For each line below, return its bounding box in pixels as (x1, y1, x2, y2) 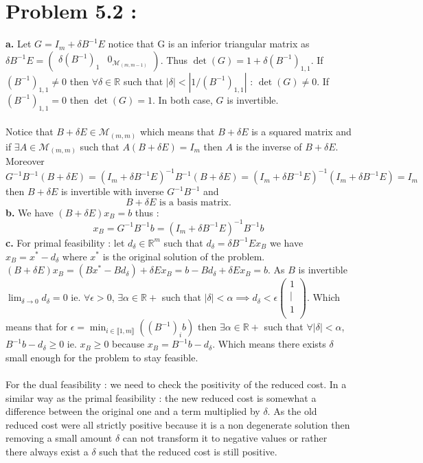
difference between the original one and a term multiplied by (5, 404, 260, 418)
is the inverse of (236, 139, 302, 153)
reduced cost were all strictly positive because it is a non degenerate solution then (5, 417, 350, 431)
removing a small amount (5, 431, 113, 445)
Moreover (5, 154, 45, 168)
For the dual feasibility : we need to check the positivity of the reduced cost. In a (5, 377, 347, 392)
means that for (5, 319, 67, 334)
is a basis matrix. (159, 197, 231, 207)
